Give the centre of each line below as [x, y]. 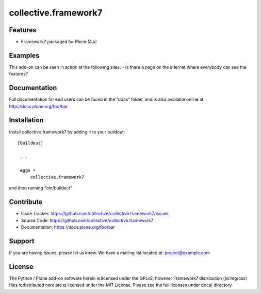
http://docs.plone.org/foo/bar [38, 106]
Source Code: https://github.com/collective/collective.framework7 [87, 220]
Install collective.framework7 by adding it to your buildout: [67, 132]
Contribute [26, 202]
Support [22, 241]
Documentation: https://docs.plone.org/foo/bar [68, 227]
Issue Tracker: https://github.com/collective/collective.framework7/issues [95, 214]
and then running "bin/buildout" [41, 188]
